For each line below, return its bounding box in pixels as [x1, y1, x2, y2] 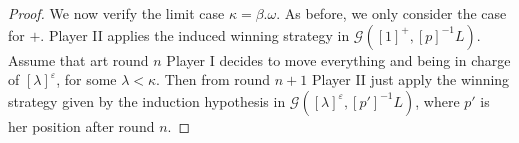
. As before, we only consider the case [276, 3, 507, 23]
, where [415, 90, 460, 111]
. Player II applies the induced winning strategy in [40, 24, 350, 45]
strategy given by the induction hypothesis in [8, 90, 286, 111]
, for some [56, 69, 117, 90]
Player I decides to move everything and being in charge [166, 49, 511, 70]
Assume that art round [8, 49, 149, 70]
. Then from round [156, 69, 271, 90]
